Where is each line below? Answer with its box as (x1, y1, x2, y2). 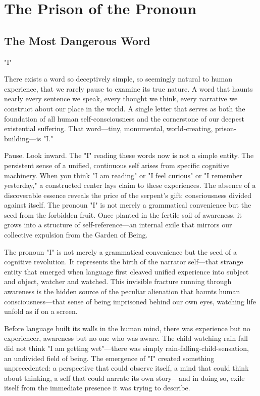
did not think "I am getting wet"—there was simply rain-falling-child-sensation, (4, 343, 249, 353)
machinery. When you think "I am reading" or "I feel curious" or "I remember (4, 170, 242, 180)
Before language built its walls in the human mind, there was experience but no (4, 323, 250, 333)
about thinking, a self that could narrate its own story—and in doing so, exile (4, 372, 245, 383)
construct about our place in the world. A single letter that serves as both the (4, 103, 245, 113)
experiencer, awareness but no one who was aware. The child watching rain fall (4, 333, 248, 343)
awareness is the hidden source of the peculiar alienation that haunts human (4, 286, 240, 297)
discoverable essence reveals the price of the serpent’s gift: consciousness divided (4, 189, 252, 200)
